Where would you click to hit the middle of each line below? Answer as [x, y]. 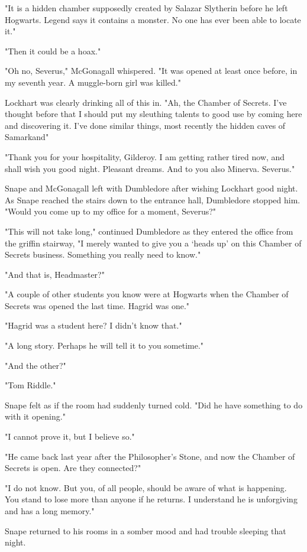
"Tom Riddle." [30, 385]
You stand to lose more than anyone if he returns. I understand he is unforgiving [151, 499]
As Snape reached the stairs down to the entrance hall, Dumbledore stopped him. [153, 199]
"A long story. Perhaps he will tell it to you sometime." [104, 345]
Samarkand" [27, 137]
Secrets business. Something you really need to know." [103, 254]
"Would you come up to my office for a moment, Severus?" [111, 211]
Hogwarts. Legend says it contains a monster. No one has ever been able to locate [153, 19]
